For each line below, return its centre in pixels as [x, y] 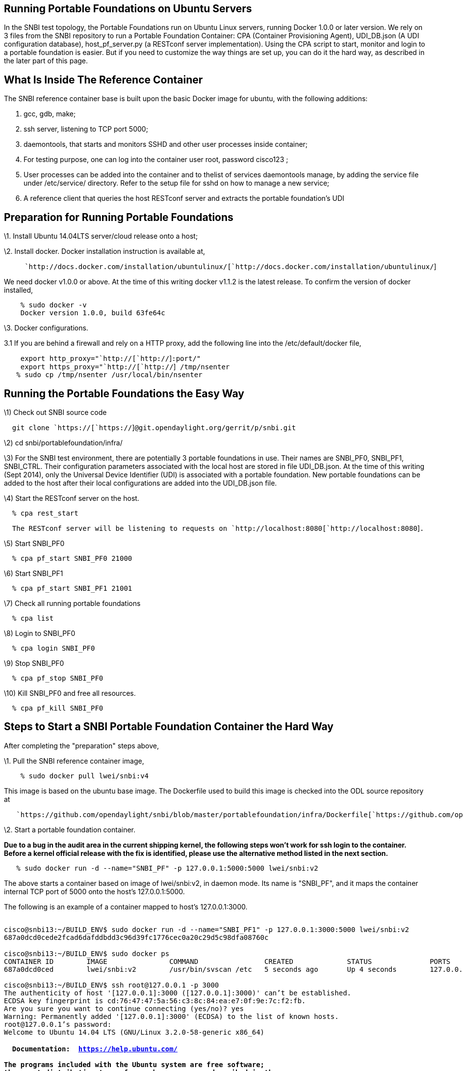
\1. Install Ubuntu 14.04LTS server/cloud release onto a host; [101, 236]
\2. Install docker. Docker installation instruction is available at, [105, 251]
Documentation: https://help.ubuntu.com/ [95, 1049]
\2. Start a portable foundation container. [70, 829]
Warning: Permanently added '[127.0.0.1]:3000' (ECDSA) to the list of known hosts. [171, 1016]
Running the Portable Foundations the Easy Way [124, 393]
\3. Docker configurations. [46, 328]
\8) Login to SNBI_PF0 [40, 633]
